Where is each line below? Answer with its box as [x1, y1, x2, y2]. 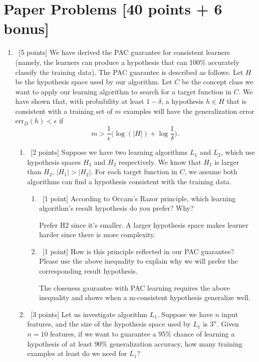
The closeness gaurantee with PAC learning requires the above [39, 282, 230, 293]
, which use [221, 147, 255, 157]
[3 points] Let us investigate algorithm [30, 309, 148, 319]
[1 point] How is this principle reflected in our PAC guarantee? [42, 246, 234, 256]
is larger [214, 156, 239, 167]
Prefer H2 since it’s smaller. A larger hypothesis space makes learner [39, 219, 249, 230]
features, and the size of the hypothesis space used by [27, 319, 191, 329]
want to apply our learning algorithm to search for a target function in [15, 86, 232, 96]
